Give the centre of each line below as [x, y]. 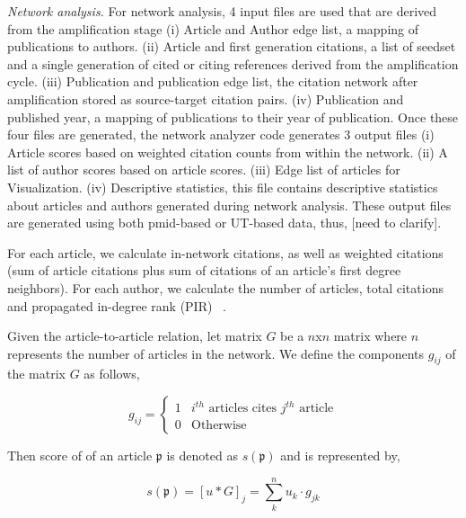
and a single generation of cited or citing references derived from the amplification [233, 63]
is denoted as [202, 455]
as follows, [112, 374]
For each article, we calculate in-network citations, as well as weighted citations [225, 252]
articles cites [243, 409]
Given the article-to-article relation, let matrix [135, 336]
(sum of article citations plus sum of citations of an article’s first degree [204, 270]
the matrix [36, 374]
